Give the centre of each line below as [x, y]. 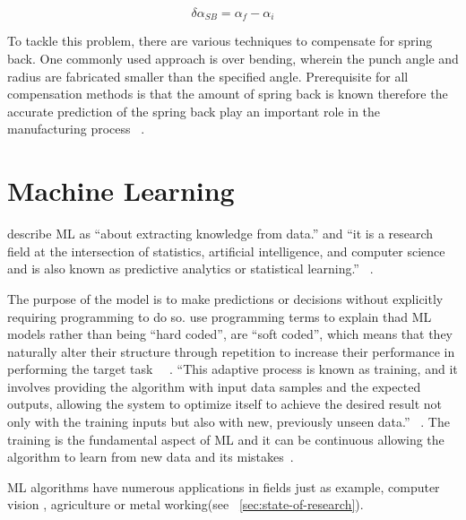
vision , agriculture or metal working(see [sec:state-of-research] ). [186, 504]
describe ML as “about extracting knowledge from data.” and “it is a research [220, 234]
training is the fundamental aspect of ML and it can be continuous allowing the [226, 439]
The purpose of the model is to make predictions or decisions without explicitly [225, 298]
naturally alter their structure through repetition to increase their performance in [231, 351]
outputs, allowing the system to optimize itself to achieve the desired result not [225, 404]
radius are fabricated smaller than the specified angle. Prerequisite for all [208, 76]
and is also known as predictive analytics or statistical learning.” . [190, 269]
